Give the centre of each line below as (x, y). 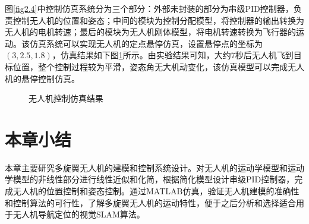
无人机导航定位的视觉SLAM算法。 (79, 214)
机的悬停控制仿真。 (42, 78)
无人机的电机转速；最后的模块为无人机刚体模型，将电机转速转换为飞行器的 (150, 32)
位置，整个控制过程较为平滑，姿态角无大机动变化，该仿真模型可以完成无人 (158, 66)
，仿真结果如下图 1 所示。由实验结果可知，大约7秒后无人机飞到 (173, 55)
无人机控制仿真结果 (66, 98)
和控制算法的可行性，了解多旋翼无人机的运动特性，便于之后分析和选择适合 (150, 202)
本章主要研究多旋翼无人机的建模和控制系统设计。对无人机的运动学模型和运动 (154, 167)
